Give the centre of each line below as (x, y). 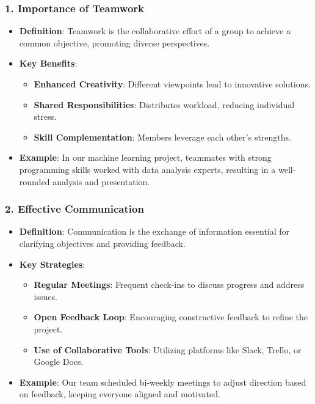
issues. (45, 296)
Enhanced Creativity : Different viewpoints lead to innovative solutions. (172, 84)
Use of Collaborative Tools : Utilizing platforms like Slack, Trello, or (168, 349)
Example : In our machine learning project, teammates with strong (145, 157)
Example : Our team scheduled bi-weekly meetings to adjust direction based (163, 382)
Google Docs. (59, 362)
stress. (45, 116)
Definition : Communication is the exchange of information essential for (154, 231)
